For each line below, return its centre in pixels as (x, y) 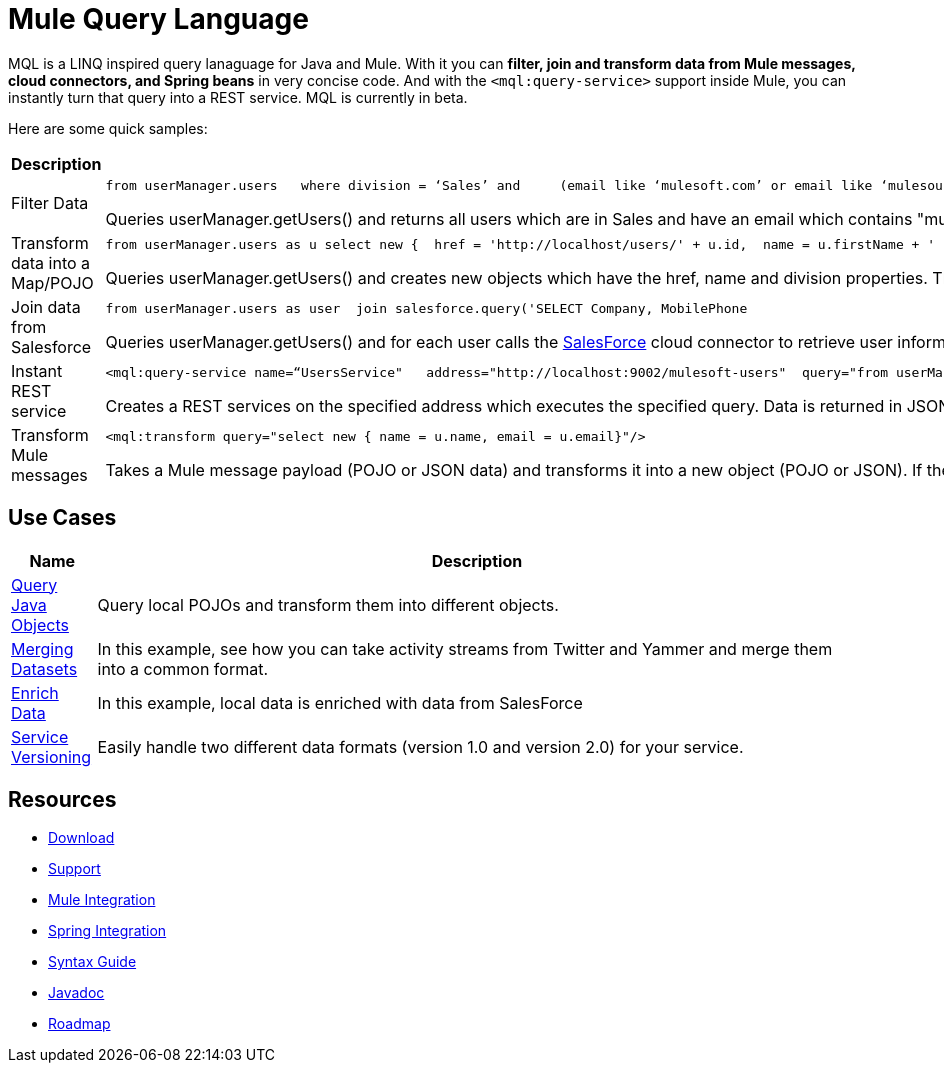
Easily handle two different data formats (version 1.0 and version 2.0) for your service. (420, 746)
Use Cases (62, 518)
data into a (51, 262)
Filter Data (50, 203)
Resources (62, 800)
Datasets (44, 668)
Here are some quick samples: (108, 128)
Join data (46, 306)
